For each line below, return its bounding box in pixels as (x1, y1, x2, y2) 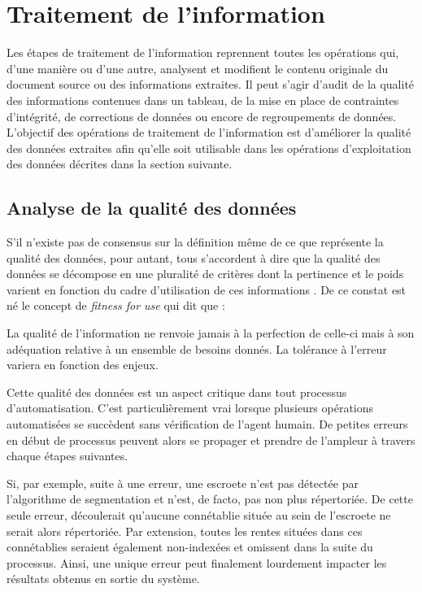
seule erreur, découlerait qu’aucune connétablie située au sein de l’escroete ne (7, 506, 391, 523)
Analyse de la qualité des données (7, 195, 297, 220)
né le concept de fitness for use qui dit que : (7, 297, 225, 314)
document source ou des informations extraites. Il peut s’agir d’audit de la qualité (7, 76, 415, 93)
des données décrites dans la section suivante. (7, 155, 233, 172)
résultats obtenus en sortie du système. (7, 570, 200, 587)
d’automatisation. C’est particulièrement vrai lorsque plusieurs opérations (7, 399, 374, 416)
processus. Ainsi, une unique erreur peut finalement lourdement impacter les (7, 554, 387, 571)
